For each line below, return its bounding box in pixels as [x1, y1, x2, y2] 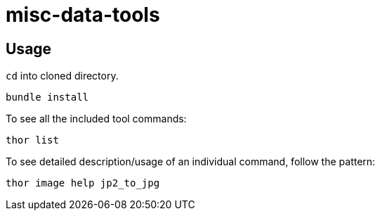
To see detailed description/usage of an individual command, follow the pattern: [6, 155, 376, 168]
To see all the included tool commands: [6, 113, 187, 125]
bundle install [6, 91, 89, 103]
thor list [6, 134, 59, 146]
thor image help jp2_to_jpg [6, 177, 160, 189]
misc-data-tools [6, 3, 160, 27]
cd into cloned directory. [6, 70, 119, 82]
